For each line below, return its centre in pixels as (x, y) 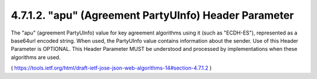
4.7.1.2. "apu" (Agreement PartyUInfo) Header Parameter (152, 15)
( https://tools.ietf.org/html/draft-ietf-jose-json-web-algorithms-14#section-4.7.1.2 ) (111, 68)
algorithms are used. (36, 57)
